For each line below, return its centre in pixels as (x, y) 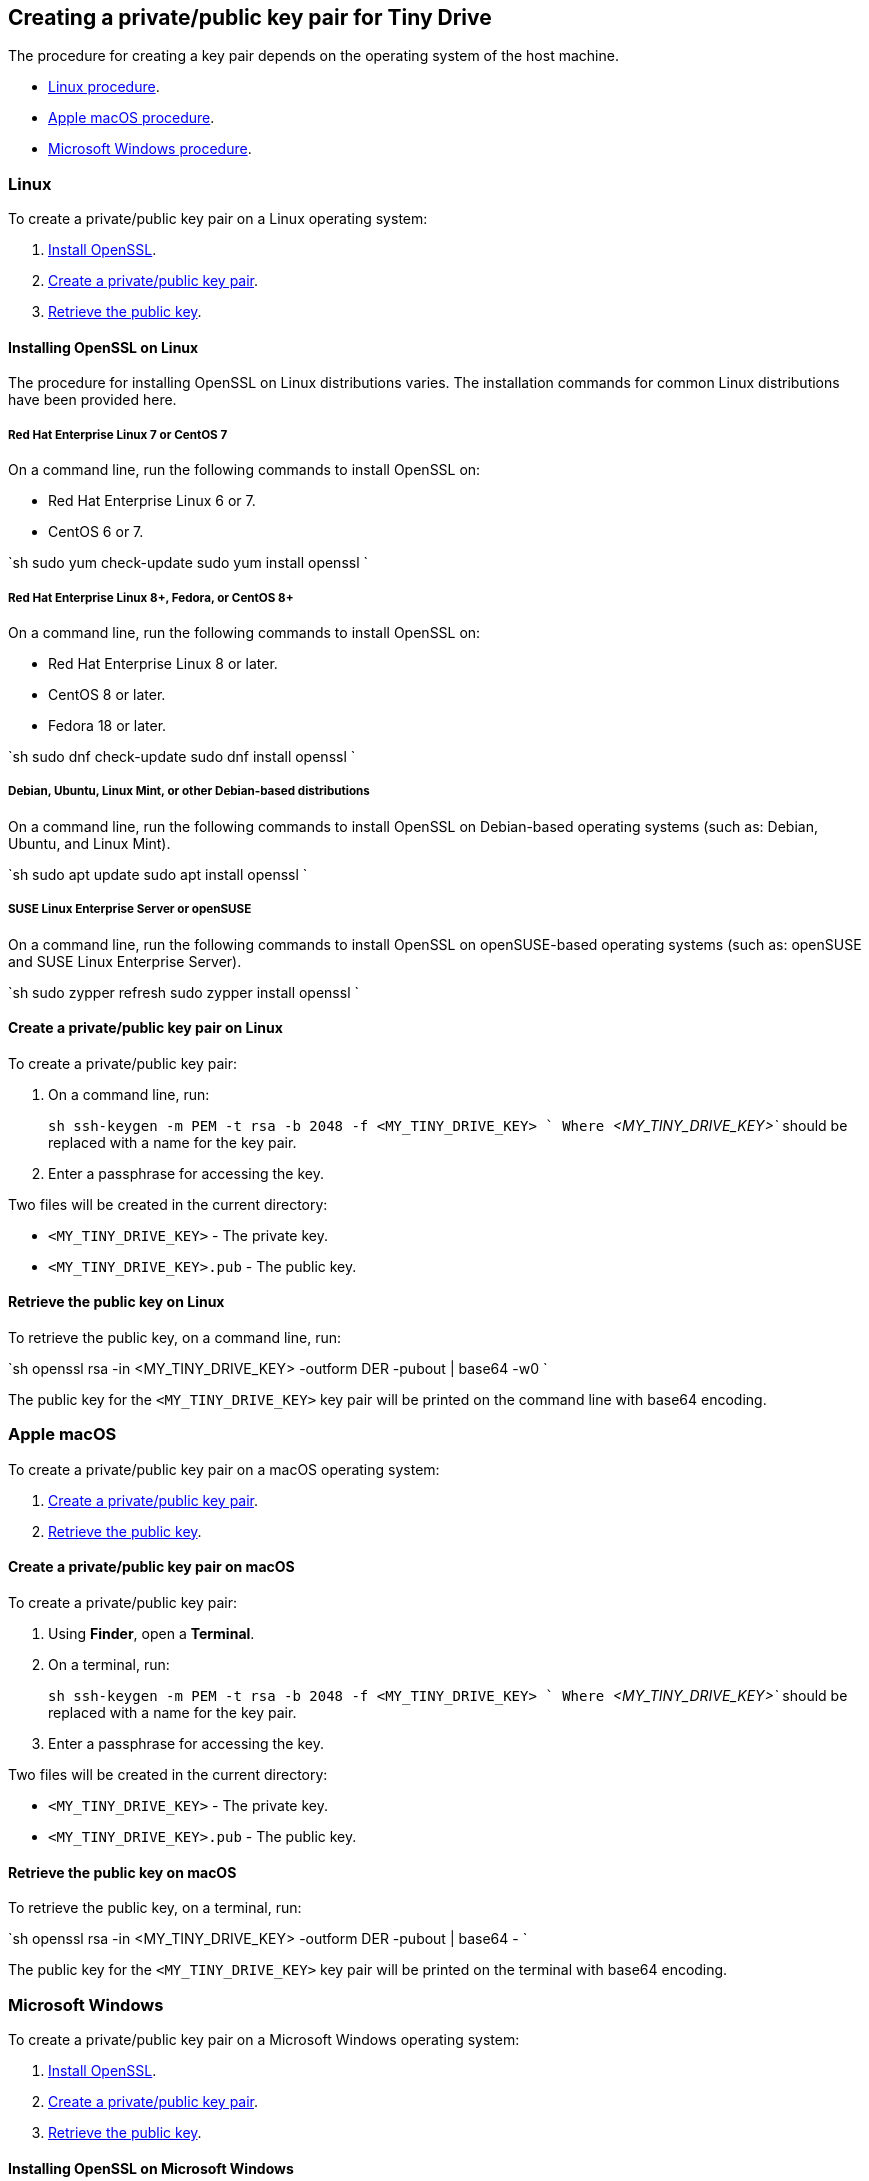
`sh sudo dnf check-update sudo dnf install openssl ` (182, 756)
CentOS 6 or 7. (96, 532)
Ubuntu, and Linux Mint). (89, 843)
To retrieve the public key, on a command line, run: (175, 1337)
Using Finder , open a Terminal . (151, 1633)
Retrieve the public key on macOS (122, 1872)
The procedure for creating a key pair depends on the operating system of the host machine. (313, 56)
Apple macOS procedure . (131, 118)
